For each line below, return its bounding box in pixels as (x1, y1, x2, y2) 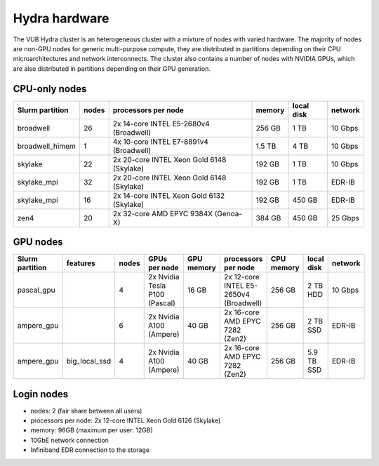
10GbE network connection (30, 436, 109, 444)
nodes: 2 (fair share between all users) (30, 406, 142, 415)
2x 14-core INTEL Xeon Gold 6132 (112, 190, 225, 200)
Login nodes (13, 388, 69, 400)
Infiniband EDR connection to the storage (30, 446, 150, 454)
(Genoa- (214, 208, 242, 218)
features (66, 258, 96, 268)
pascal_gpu (17, 285, 55, 295)
